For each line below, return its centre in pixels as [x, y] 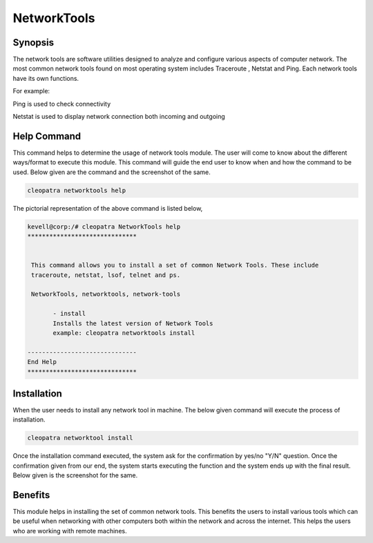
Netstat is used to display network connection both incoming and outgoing [119, 117]
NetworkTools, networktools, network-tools [106, 294]
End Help [42, 362]
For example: [31, 91]
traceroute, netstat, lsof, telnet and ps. [106, 275]
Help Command [47, 136]
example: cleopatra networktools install [124, 333]
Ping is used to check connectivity [62, 104]
